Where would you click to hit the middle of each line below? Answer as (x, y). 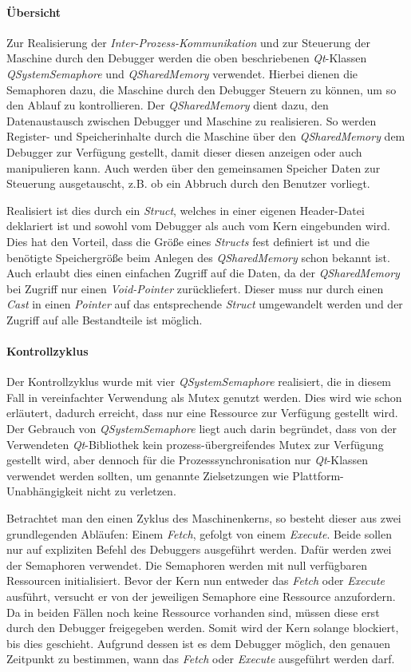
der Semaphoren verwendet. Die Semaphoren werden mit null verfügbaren (187, 565)
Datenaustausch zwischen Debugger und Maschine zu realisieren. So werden (192, 120)
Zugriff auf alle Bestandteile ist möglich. (105, 319)
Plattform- (318, 475)
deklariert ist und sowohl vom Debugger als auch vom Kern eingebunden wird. (198, 226)
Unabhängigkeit (45, 491)
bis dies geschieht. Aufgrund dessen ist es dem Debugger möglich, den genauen (199, 643)
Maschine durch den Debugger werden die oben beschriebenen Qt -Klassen (187, 58)
